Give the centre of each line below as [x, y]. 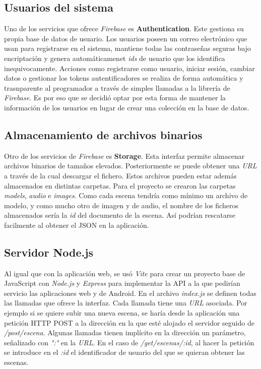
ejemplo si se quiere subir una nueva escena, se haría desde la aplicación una [122, 313]
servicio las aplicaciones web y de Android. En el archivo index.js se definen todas [130, 293]
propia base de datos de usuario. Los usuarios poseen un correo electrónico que [126, 38]
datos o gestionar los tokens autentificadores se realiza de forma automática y [124, 78]
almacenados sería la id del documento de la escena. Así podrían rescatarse [120, 215]
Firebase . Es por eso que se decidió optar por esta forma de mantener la [115, 98]
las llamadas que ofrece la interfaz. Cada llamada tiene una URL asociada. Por [126, 303]
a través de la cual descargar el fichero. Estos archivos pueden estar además [120, 175]
